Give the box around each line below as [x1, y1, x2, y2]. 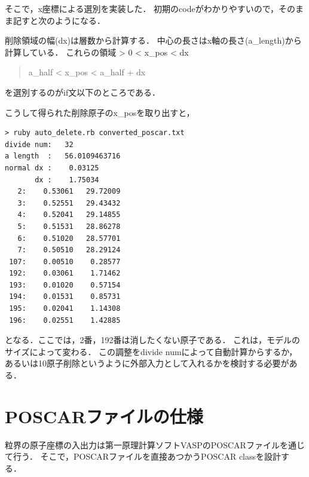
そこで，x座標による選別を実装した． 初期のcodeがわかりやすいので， [5, 2, 279, 14]
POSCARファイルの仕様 [5, 403, 203, 428]
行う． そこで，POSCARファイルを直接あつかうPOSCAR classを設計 [13, 450, 282, 463]
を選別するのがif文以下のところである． [5, 85, 161, 98]
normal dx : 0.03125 [5, 163, 99, 172]
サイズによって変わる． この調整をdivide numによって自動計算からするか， [5, 345, 298, 357]
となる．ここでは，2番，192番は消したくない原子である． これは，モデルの [5, 334, 301, 346]
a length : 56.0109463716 [5, 152, 121, 161]
